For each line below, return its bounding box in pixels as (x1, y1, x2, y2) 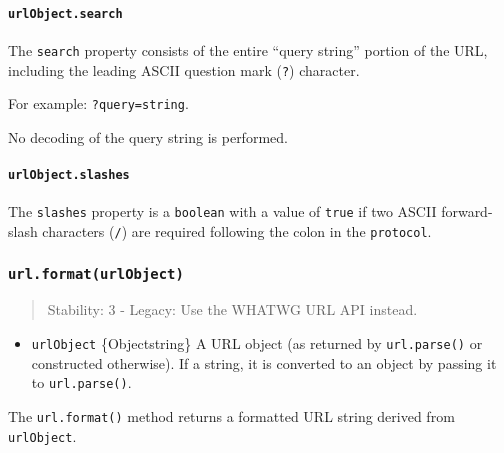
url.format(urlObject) (8, 265, 184, 282)
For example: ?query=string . (8, 93, 189, 114)
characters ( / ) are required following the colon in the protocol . (42, 220, 432, 241)
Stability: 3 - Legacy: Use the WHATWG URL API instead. (47, 299, 418, 320)
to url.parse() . (31, 372, 132, 393)
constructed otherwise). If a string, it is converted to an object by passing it (31, 352, 497, 373)
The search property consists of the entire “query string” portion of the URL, (8, 39, 488, 60)
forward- (441, 201, 493, 222)
